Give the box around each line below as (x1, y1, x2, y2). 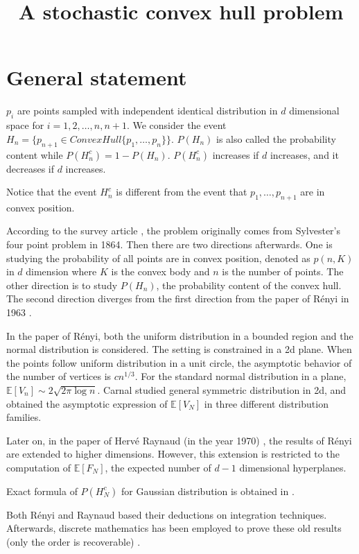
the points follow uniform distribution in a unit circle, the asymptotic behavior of (6, 355, 352, 370)
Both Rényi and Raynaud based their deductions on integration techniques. (6, 507, 327, 521)
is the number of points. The (222, 264, 344, 279)
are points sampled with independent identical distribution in (17, 103, 278, 118)
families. (6, 410, 42, 424)
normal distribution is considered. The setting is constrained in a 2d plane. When (6, 342, 352, 356)
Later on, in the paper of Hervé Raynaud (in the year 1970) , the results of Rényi (6, 433, 352, 447)
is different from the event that (116, 184, 247, 199)
